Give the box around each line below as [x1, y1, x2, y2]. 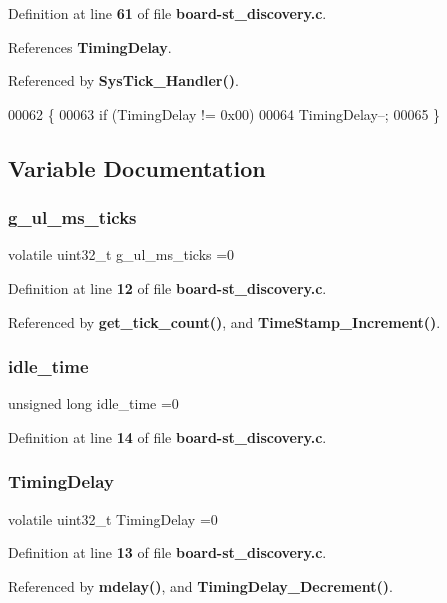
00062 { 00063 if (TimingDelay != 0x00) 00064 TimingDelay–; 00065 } [8, 103, 441, 124]
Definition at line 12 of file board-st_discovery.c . [8, 277, 327, 298]
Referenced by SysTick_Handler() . [8, 70, 239, 91]
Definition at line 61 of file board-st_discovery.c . [8, 3, 327, 23]
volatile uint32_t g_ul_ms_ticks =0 [8, 244, 235, 265]
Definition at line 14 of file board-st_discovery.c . [8, 426, 327, 447]
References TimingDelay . [8, 36, 172, 57]
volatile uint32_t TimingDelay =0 [8, 508, 218, 529]
